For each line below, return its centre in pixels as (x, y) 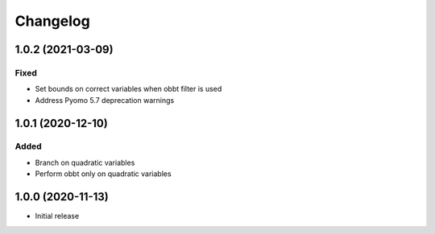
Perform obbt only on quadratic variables (104, 174)
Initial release (57, 216)
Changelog (52, 21)
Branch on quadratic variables (85, 162)
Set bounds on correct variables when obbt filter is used (128, 89)
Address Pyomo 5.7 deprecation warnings (105, 100)
